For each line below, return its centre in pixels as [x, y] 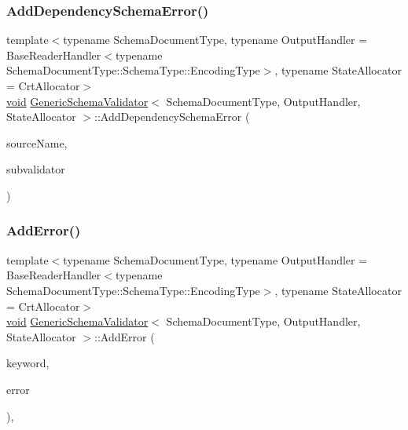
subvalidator [36, 169]
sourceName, [37, 142]
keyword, [28, 363]
